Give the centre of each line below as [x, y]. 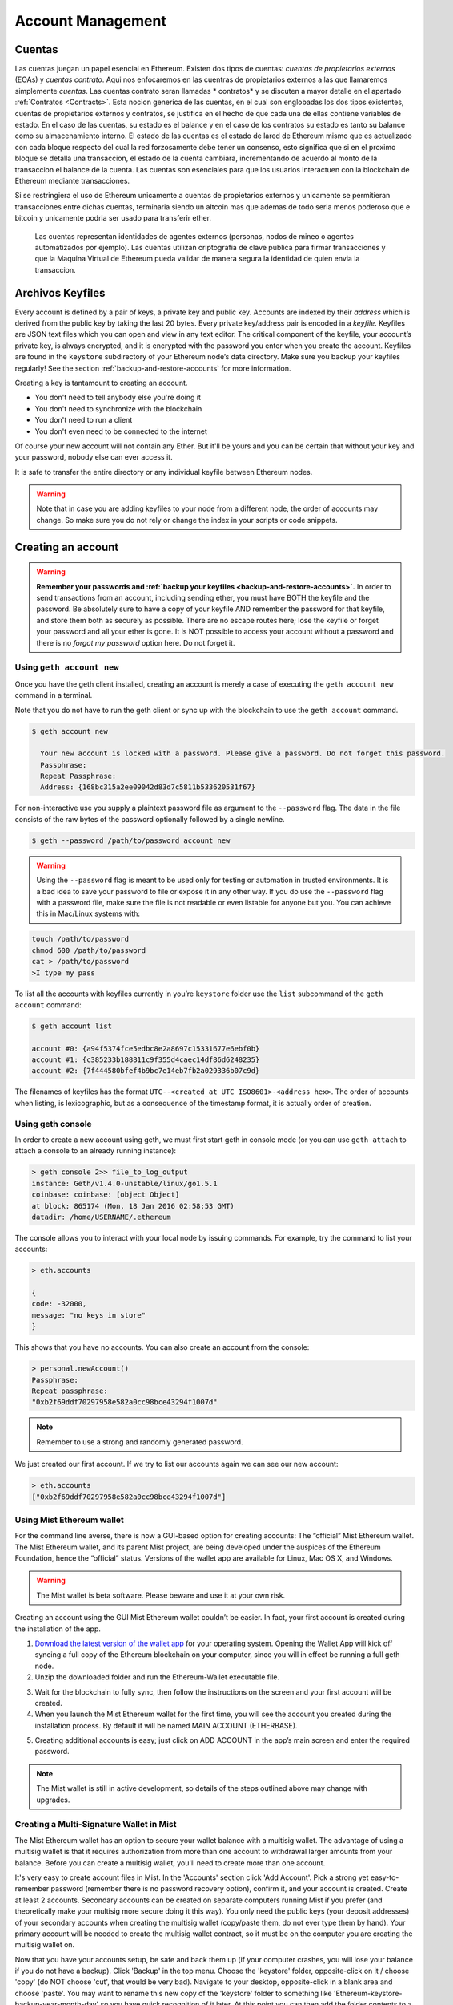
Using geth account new [67, 667]
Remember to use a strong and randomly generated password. [140, 1442]
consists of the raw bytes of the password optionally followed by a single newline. [150, 819]
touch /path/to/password [80, 939]
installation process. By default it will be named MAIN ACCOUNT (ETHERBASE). [166, 1725]
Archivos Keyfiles [60, 293]
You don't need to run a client [84, 420]
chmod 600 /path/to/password [89, 950]
